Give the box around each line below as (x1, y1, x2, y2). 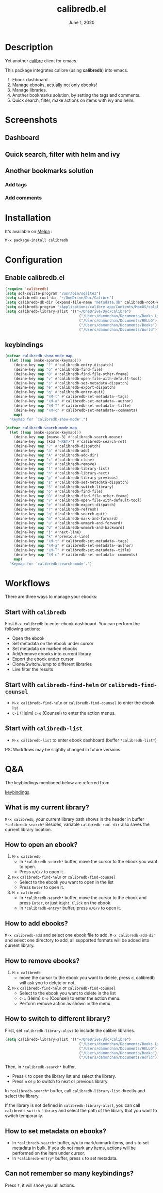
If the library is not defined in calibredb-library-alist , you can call (5, 1103, 141, 1108)
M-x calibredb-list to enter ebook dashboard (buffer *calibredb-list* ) (12, 737, 157, 743)
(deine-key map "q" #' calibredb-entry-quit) (14, 390, 105, 395)
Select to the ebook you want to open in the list (19, 879, 114, 885)
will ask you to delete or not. (19, 980, 76, 986)
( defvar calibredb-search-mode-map (5, 426, 77, 431)
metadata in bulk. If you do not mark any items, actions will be (12, 1145, 136, 1151)
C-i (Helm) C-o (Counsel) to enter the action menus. (12, 710, 116, 716)
